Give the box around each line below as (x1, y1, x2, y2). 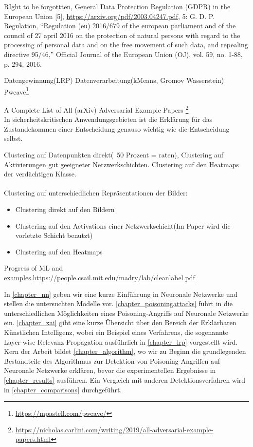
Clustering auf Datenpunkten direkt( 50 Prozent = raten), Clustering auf (4, 150, 224, 160)
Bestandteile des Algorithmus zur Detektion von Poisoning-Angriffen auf (4, 355, 220, 366)
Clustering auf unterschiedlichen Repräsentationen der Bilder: (4, 188, 188, 198)
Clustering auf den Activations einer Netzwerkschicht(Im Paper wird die (15, 220, 231, 231)
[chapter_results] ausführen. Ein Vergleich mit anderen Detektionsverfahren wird (4, 374, 246, 385)
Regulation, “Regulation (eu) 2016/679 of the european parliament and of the (4, 20, 236, 31)
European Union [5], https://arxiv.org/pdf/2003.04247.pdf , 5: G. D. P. (4, 11, 215, 21)
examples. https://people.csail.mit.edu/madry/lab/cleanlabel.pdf (4, 272, 195, 282)
